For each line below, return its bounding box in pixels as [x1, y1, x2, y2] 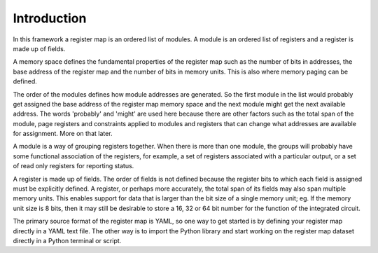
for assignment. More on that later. [13, 130, 113, 138]
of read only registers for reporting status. [13, 162, 134, 170]
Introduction [13, 11, 87, 26]
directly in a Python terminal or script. [13, 236, 122, 245]
